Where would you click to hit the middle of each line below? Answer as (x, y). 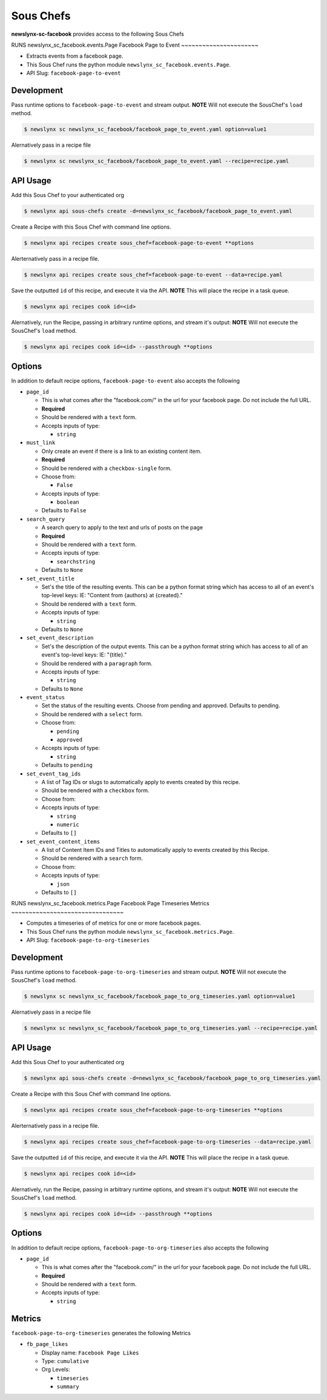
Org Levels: (56, 1370)
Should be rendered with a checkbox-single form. (107, 468)
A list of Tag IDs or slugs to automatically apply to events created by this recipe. (141, 782)
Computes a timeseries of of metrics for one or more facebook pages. (114, 923)
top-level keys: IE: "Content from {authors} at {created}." (112, 595)
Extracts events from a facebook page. (75, 56)
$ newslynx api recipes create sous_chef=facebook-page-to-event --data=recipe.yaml (153, 275)
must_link (41, 443)
